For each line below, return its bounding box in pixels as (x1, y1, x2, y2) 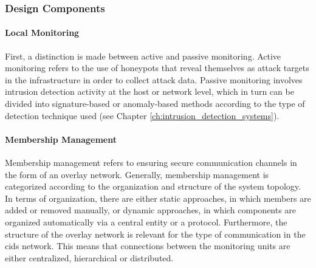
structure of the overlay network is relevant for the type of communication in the (5, 227, 306, 240)
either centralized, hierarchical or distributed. (5, 251, 174, 264)
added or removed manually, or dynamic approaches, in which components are (5, 204, 297, 216)
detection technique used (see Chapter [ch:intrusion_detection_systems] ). (5, 109, 280, 122)
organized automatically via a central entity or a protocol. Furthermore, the (5, 215, 287, 228)
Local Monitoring (5, 26, 80, 39)
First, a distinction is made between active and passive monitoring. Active (5, 49, 281, 62)
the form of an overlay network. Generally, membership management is (5, 168, 269, 180)
